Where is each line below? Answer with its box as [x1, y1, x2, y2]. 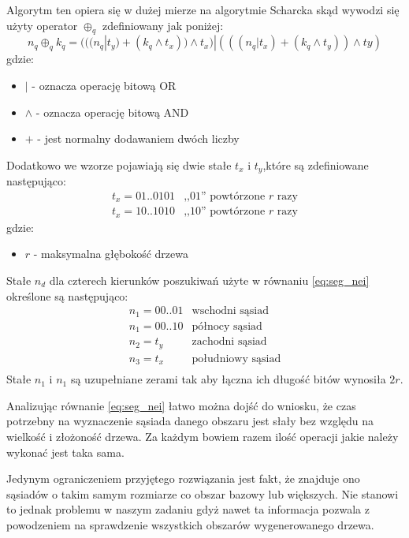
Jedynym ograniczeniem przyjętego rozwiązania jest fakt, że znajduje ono [6, 470, 360, 487]
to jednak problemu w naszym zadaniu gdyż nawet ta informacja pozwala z [6, 501, 370, 517]
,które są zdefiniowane [262, 156, 369, 173]
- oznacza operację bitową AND [35, 103, 189, 120]
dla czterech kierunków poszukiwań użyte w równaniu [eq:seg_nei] [49, 271, 370, 288]
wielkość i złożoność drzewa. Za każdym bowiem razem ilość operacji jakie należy [6, 428, 399, 444]
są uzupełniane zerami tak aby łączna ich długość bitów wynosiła [70, 371, 386, 387]
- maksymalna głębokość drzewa [33, 245, 188, 262]
